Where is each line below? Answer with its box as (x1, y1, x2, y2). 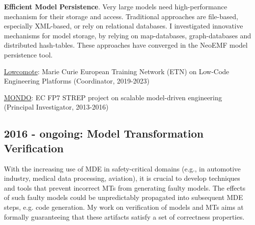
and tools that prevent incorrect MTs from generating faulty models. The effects (4, 182, 246, 193)
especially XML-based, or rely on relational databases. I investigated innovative (4, 21, 243, 31)
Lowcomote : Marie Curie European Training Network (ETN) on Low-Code (4, 66, 229, 76)
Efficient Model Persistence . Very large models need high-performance (4, 1, 227, 11)
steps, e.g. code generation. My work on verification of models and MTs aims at (4, 201, 244, 212)
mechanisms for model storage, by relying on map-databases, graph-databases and (4, 30, 252, 40)
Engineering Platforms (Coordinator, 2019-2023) (4, 76, 150, 86)
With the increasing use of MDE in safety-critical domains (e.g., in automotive (4, 163, 241, 173)
